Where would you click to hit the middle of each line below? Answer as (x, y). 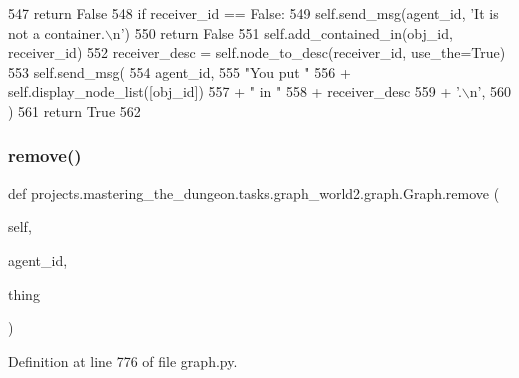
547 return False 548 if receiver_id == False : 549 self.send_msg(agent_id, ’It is (253, 13)
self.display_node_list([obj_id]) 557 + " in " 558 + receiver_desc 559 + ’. (235, 91)
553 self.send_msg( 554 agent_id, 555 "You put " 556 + (179, 71)
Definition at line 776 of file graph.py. (123, 360)
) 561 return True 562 (74, 110)
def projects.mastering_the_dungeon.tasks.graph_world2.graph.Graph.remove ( (254, 192)
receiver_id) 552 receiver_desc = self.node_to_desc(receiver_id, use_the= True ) (257, 52)
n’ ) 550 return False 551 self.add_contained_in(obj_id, (282, 32)
